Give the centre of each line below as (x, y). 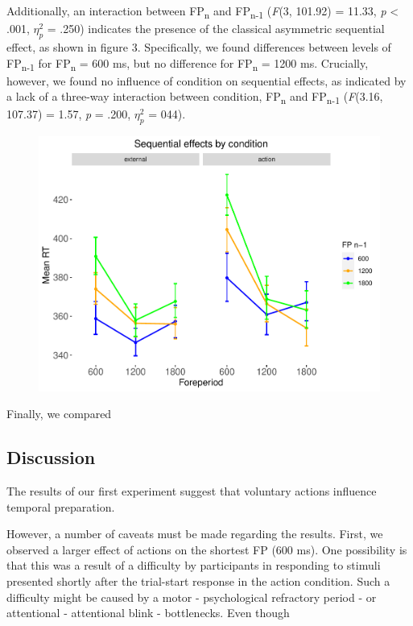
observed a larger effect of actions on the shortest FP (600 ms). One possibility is (207, 549)
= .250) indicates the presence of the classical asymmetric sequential (216, 29)
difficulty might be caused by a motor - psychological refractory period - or (192, 597)
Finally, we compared (59, 414)
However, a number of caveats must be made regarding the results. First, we (195, 534)
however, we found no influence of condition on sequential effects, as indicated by (206, 80)
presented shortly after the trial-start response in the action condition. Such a (198, 580)
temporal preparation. (61, 506)
